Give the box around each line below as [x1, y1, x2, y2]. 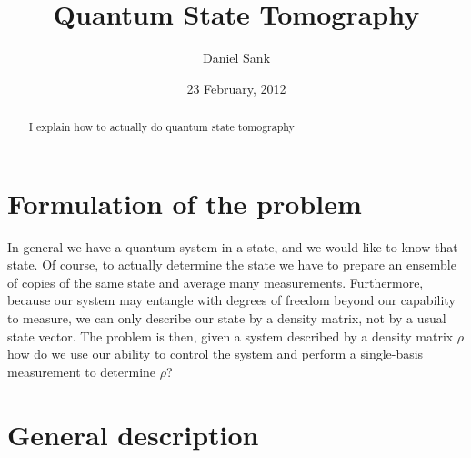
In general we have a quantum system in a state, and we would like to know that [7, 237, 458, 256]
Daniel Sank [202, 48, 271, 67]
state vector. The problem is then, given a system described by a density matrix [7, 326, 454, 345]
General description [7, 415, 259, 453]
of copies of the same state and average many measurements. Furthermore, [7, 272, 424, 291]
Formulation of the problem [7, 184, 362, 221]
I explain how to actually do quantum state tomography [28, 119, 295, 135]
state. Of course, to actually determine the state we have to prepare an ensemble [7, 255, 456, 274]
